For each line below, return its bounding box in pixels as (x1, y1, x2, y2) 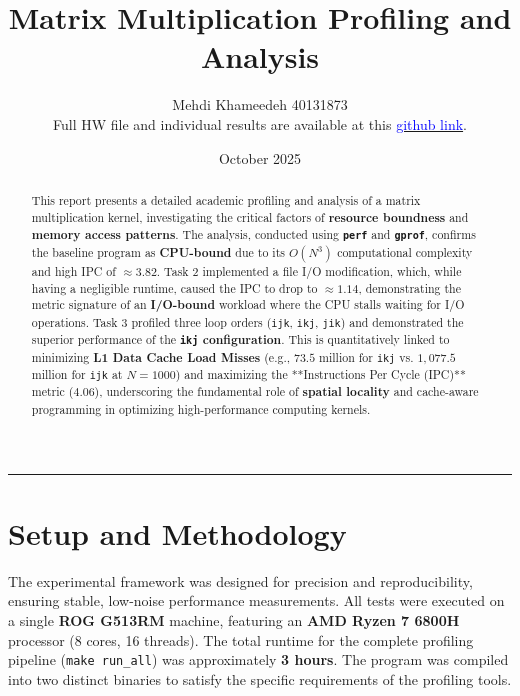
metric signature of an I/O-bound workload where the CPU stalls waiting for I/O (31, 296, 465, 314)
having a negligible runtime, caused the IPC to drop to (31, 279, 318, 296)
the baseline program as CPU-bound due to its (31, 243, 285, 261)
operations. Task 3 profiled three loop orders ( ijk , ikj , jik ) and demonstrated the (31, 313, 464, 330)
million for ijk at (31, 366, 123, 383)
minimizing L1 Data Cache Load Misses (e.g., (31, 348, 291, 366)
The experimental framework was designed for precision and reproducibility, (8, 570, 473, 591)
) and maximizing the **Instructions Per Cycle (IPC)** (175, 366, 466, 383)
